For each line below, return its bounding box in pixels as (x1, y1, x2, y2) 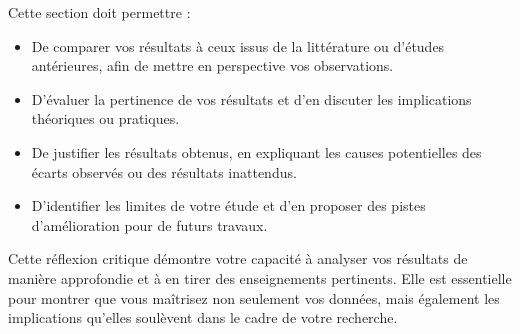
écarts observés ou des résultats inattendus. (31, 161, 297, 182)
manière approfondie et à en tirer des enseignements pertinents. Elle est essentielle (8, 267, 512, 288)
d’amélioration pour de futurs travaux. (31, 214, 268, 235)
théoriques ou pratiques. (31, 108, 180, 129)
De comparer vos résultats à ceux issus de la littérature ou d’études (31, 35, 445, 56)
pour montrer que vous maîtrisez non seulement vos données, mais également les (8, 287, 500, 308)
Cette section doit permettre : (8, 2, 191, 22)
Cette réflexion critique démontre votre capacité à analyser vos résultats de (8, 248, 468, 269)
